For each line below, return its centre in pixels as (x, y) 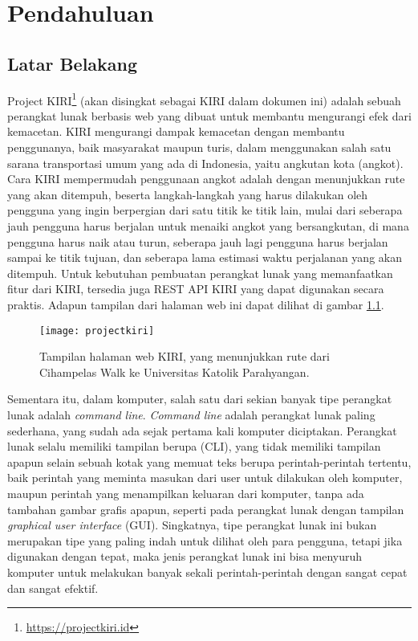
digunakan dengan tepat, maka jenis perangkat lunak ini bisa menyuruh (185, 556)
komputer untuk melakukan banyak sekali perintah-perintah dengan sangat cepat (207, 572)
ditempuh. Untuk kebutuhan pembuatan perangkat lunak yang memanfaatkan (200, 273)
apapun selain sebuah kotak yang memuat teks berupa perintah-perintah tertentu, (209, 461)
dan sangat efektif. (53, 588)
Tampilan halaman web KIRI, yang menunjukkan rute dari (185, 356)
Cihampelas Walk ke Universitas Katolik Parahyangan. (175, 372)
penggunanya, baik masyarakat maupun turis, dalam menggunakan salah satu (199, 147)
